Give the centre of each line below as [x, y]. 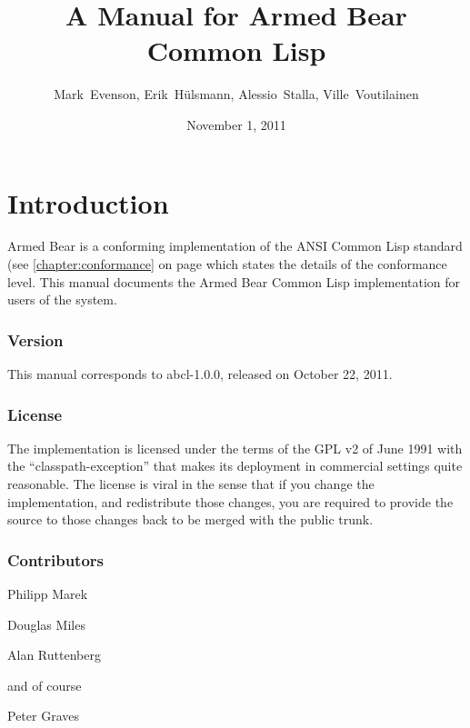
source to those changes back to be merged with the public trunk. [190, 519]
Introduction [88, 202]
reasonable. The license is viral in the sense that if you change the [191, 484]
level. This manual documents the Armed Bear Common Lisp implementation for [234, 281]
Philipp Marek [48, 594]
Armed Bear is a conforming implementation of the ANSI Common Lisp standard [235, 246]
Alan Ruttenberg [54, 655]
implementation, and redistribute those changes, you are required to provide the [230, 501]
